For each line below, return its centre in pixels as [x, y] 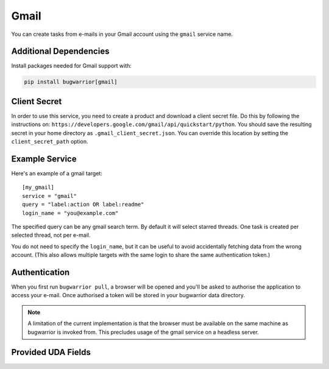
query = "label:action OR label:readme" [83, 205]
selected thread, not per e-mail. [51, 235]
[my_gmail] [38, 188]
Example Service [44, 159]
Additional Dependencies [60, 51]
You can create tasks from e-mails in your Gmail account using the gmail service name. [122, 34]
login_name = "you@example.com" [70, 213]
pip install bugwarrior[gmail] [71, 82]
